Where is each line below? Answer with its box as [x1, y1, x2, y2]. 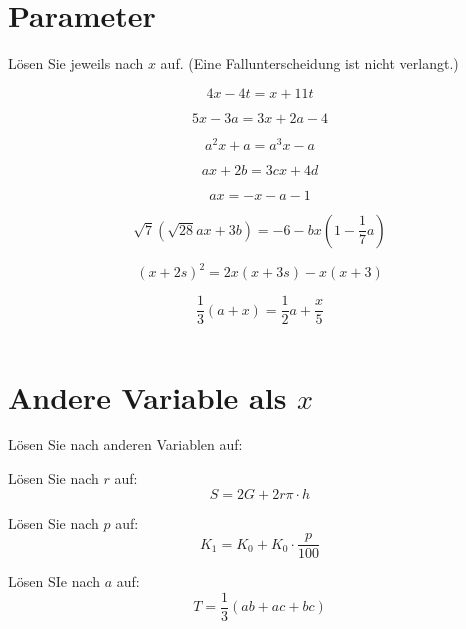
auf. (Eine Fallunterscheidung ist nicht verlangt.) [160, 53, 459, 74]
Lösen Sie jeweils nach [8, 53, 144, 74]
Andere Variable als [8, 376, 287, 417]
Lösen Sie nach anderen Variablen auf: [8, 434, 243, 455]
